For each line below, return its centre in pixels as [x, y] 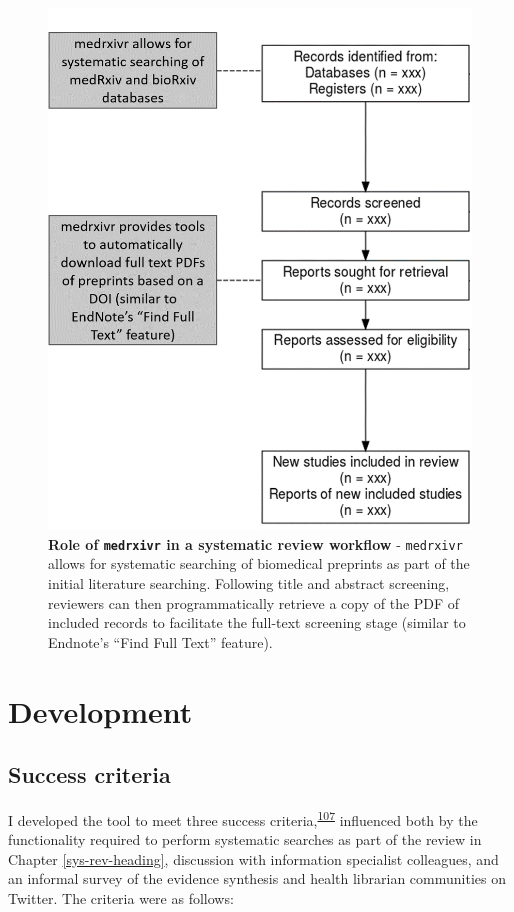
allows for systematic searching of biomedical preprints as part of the [259, 563]
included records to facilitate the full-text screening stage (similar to [257, 622]
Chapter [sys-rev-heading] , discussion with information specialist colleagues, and [253, 858]
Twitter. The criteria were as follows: [121, 898]
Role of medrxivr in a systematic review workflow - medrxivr [255, 543]
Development [100, 710]
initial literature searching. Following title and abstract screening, [249, 583]
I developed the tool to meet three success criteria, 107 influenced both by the [243, 818]
